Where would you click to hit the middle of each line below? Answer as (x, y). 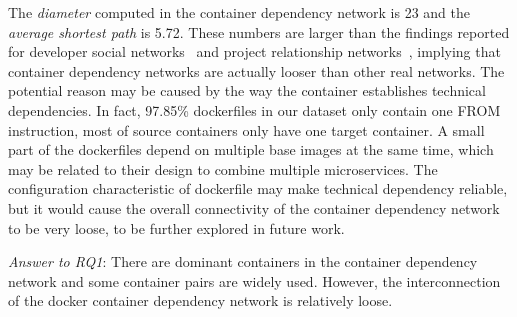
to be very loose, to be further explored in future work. (176, 227)
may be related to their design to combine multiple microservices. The (223, 168)
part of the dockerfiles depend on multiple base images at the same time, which (251, 149)
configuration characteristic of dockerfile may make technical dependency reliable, (258, 188)
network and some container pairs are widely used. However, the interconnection (254, 280)
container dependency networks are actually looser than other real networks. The (256, 70)
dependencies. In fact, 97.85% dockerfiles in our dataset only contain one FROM (254, 109)
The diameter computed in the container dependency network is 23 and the (239, 12)
